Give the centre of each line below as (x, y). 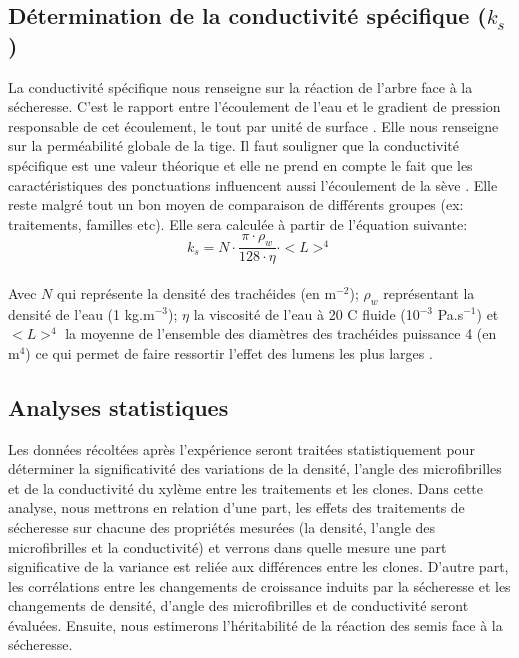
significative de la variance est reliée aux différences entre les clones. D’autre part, (258, 566)
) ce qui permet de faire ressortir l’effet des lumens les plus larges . (229, 352)
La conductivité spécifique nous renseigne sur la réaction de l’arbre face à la (240, 86)
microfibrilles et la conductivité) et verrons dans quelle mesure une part (227, 546)
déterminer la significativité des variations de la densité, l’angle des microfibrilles (255, 468)
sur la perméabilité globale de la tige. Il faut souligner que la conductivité (234, 145)
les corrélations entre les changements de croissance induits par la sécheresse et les (259, 585)
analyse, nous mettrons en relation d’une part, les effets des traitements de (236, 507)
